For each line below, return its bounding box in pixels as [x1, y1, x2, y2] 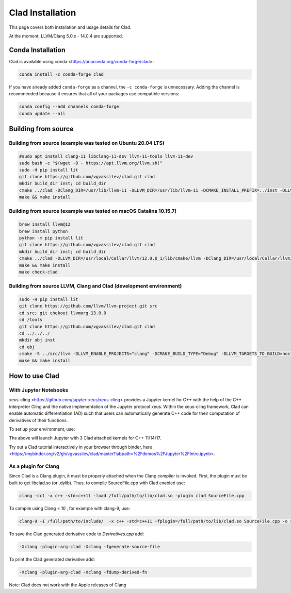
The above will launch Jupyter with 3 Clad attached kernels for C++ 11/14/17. [9, 435, 162, 441]
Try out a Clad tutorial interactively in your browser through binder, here [9, 444, 152, 450]
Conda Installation [9, 46, 65, 54]
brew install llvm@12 [19, 221, 71, 227]
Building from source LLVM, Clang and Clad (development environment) [9, 283, 182, 289]
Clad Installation [9, 7, 76, 18]
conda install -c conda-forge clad [19, 71, 104, 77]
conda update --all [19, 111, 65, 116]
